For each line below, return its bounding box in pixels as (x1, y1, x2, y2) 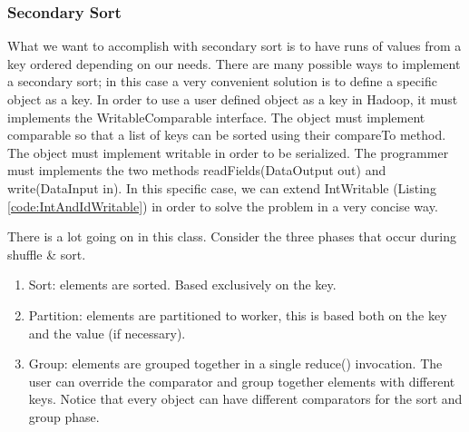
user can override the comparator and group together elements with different (28, 371, 455, 390)
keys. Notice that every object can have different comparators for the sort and (28, 389, 463, 408)
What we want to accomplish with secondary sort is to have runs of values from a (7, 36, 462, 55)
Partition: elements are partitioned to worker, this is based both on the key (28, 305, 447, 324)
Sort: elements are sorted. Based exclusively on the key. (28, 275, 337, 294)
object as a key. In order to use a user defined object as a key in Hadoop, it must (7, 90, 458, 108)
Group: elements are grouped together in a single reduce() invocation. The (28, 354, 443, 373)
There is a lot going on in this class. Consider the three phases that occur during (7, 227, 456, 246)
